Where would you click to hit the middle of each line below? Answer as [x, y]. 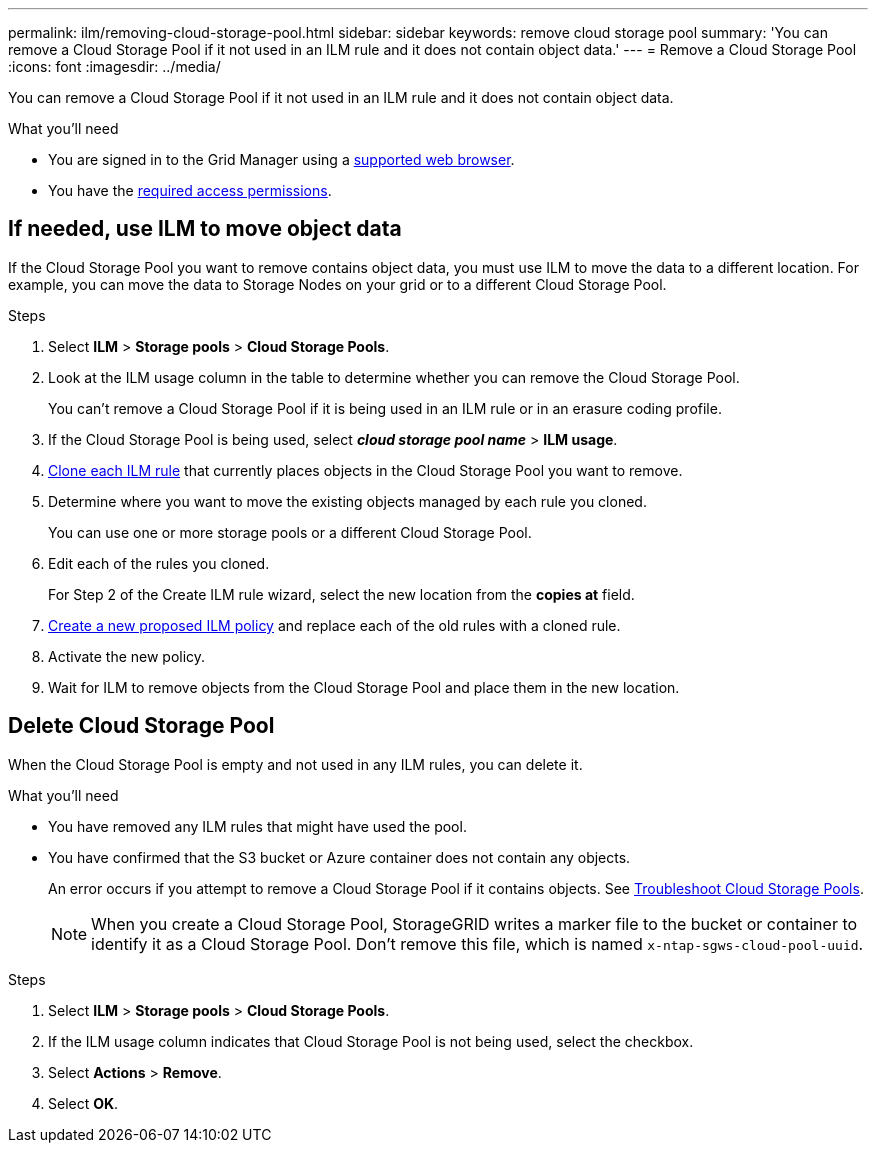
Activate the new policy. [127, 656]
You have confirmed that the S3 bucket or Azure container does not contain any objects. [339, 857]
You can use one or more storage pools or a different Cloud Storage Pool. [290, 532]
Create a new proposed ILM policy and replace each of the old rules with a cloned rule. [334, 625]
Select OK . [83, 1103]
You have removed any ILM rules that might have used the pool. [257, 826]
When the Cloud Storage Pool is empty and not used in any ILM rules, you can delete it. [295, 764]
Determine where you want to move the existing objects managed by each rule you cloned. [347, 501]
